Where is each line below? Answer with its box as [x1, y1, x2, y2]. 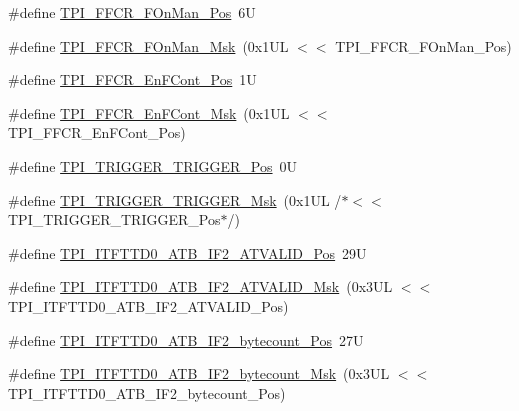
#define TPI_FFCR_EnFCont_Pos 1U [8, 69, 257, 90]
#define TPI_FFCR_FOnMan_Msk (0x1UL [8, 35, 289, 56]
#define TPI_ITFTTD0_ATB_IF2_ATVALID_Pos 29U [8, 242, 367, 263]
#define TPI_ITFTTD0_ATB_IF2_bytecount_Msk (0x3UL [8, 363, 390, 384]
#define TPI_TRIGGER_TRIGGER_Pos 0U [8, 155, 298, 176]
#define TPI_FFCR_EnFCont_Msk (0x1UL [8, 102, 290, 123]
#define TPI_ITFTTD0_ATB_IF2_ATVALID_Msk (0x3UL [8, 276, 393, 297]
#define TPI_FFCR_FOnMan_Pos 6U [8, 2, 256, 22]
